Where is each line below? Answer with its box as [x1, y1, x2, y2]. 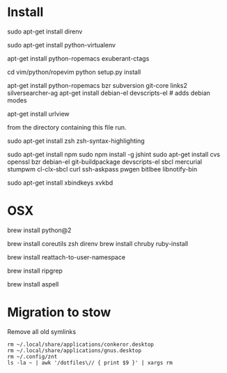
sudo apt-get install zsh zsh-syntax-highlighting [7, 137, 145, 145]
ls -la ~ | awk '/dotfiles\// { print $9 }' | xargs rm [7, 359, 173, 366]
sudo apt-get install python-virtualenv [7, 40, 116, 49]
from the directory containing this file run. [7, 123, 127, 131]
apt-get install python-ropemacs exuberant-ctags [7, 54, 150, 63]
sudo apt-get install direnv [7, 27, 83, 36]
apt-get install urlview [7, 109, 70, 118]
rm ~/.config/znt [7, 353, 58, 360]
